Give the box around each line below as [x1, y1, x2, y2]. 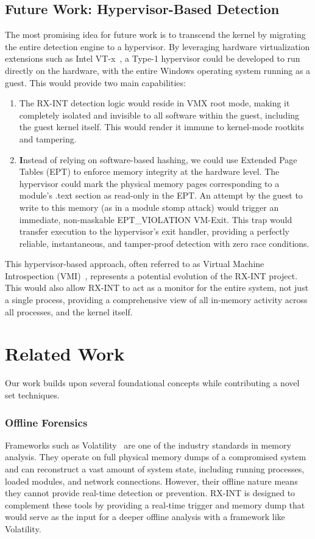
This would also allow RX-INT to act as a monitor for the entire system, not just [5, 281, 309, 294]
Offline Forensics [5, 414, 88, 430]
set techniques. [5, 388, 60, 401]
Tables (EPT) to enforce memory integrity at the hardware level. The [19, 165, 280, 178]
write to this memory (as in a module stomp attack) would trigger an [19, 200, 279, 213]
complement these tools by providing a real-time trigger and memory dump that [5, 498, 305, 511]
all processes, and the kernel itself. [5, 305, 133, 318]
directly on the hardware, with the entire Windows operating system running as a [5, 64, 311, 76]
